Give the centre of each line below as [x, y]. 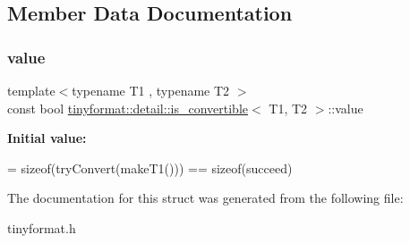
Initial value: [47, 138]
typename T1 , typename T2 [151, 90]
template [31, 90]
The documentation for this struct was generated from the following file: [205, 198]
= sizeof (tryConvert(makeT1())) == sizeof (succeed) [150, 168]
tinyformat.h [42, 227]
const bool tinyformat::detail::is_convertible [128, 108]
